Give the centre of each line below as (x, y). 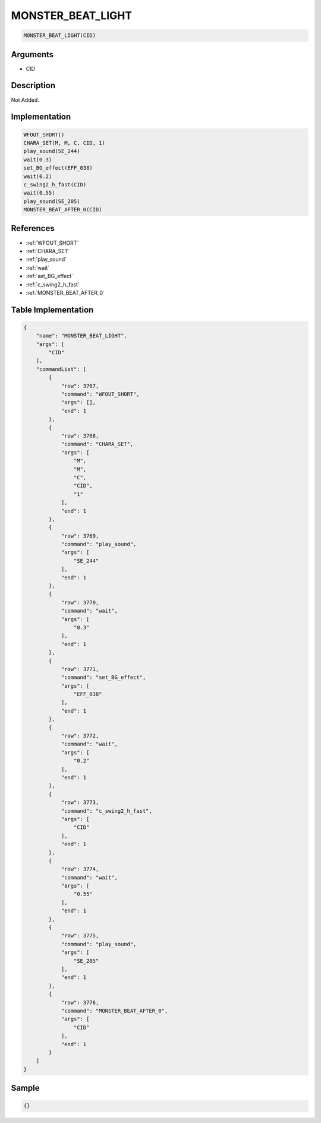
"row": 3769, (80, 536)
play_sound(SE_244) (52, 151)
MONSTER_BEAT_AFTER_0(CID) (63, 210)
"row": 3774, (80, 869)
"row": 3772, (80, 736)
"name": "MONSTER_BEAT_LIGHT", (81, 336)
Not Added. (25, 100)
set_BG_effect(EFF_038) (58, 168)
